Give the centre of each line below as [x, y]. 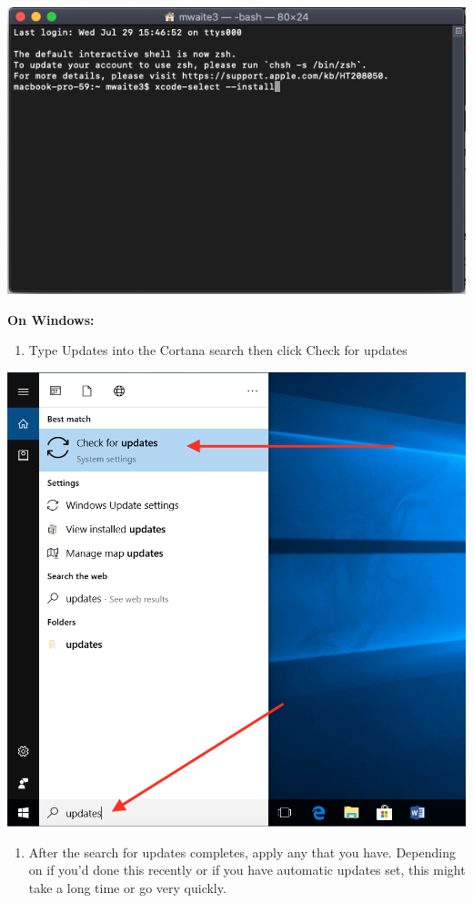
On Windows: [51, 319]
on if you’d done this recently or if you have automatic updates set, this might [247, 870]
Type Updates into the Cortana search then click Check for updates [218, 350]
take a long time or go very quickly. [127, 888]
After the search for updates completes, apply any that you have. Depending [242, 852]
